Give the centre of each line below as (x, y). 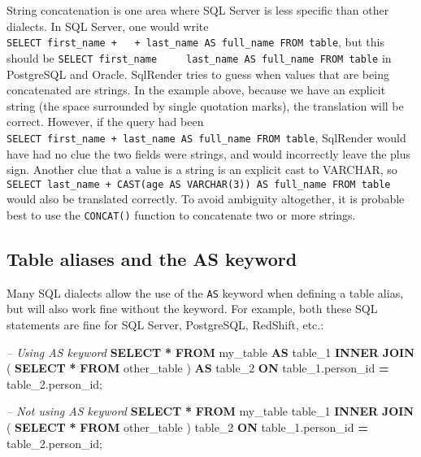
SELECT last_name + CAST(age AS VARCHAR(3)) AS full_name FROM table (199, 184)
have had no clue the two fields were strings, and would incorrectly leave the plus (209, 153)
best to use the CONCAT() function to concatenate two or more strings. (181, 214)
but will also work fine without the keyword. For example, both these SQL (192, 309)
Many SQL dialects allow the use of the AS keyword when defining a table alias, (205, 292)
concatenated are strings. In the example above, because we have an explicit (196, 90)
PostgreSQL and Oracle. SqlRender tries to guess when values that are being (198, 74)
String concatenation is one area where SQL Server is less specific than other (198, 10)
